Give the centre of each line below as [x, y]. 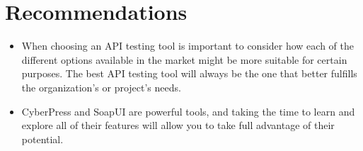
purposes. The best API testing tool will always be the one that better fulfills [189, 73]
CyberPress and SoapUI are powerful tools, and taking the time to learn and [188, 111]
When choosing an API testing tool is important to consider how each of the [188, 46]
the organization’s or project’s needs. [101, 87]
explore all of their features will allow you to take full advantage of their [178, 125]
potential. [42, 139]
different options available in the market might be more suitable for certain [184, 59]
